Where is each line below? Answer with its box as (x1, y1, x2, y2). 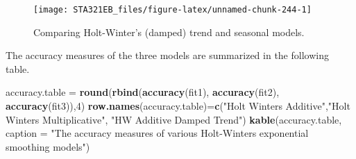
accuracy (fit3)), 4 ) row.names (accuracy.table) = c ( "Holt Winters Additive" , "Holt (6, 99, 350, 113)
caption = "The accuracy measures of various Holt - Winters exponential (6, 126, 309, 140)
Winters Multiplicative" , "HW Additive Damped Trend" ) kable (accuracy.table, (6, 112, 342, 126)
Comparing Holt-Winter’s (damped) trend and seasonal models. (33, 24, 305, 39)
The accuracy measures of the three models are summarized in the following (6, 48, 329, 62)
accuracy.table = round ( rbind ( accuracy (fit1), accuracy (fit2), (6, 85, 280, 99)
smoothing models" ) (6, 139, 90, 153)
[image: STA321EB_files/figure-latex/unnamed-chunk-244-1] (33, 5, 312, 15)
